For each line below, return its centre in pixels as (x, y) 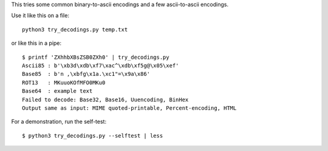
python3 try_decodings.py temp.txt (75, 29)
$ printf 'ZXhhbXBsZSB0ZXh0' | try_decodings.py (96, 57)
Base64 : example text (57, 91)
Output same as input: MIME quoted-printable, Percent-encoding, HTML (129, 108)
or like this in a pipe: (36, 43)
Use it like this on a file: (40, 16)
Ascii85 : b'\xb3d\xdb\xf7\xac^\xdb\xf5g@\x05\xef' (101, 65)
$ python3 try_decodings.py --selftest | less (93, 136)
